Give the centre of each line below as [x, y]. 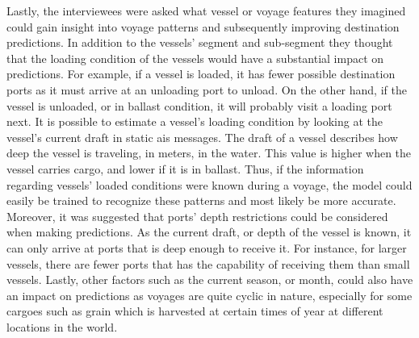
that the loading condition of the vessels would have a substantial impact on [195, 58]
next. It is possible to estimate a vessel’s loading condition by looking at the [195, 121]
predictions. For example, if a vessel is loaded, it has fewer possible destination [201, 74]
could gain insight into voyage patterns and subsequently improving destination [203, 26]
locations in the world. [62, 326]
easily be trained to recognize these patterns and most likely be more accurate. [201, 200]
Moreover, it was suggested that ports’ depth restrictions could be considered [197, 216]
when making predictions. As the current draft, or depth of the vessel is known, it [209, 232]
